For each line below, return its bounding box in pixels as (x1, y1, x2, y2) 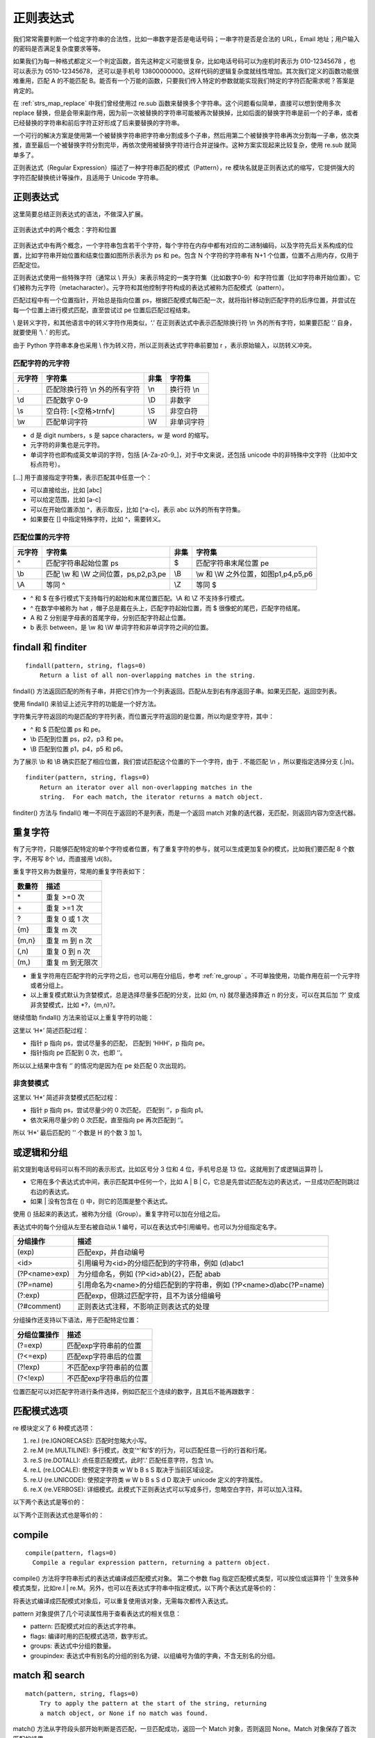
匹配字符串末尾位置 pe (195, 558, 269, 568)
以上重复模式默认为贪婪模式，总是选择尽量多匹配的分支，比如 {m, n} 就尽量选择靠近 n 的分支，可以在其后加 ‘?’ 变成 (30, 991, 360, 999)
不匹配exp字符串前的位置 (67, 1363, 149, 1372)
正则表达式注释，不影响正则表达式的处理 (77, 1302, 210, 1312)
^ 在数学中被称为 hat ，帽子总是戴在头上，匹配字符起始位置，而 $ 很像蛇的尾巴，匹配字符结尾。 (30, 603, 304, 612)
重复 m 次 (46, 925, 78, 934)
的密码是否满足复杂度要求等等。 (12, 44, 104, 52)
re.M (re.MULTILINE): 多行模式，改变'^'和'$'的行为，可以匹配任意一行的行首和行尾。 (30, 1446, 271, 1454)
